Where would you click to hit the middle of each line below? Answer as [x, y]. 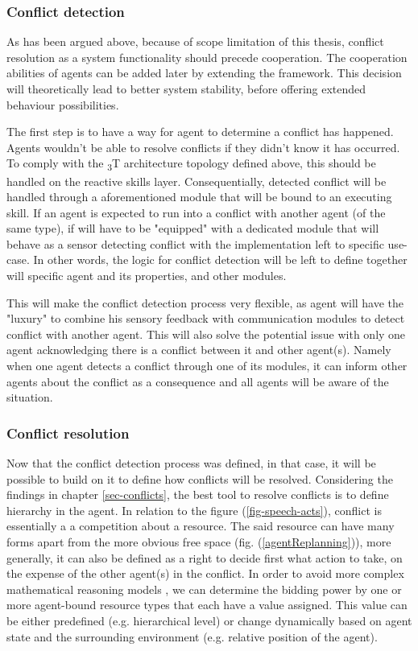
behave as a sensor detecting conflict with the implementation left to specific [195, 243]
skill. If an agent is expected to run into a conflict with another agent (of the [196, 212]
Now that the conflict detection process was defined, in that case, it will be [191, 463]
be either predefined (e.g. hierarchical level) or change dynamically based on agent [209, 620]
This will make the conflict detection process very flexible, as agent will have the [205, 302]
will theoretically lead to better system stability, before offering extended [186, 89]
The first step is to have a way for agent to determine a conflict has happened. [200, 132]
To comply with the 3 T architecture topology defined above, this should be [191, 164]
